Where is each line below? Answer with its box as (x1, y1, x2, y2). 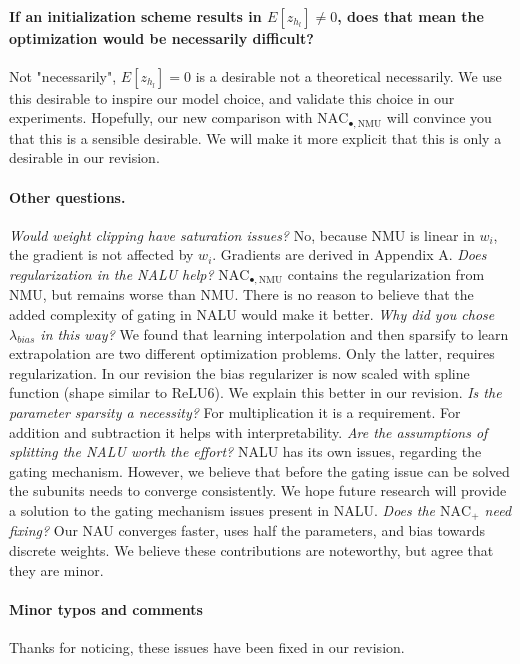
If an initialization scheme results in (9, 5, 262, 26)
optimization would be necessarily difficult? (9, 27, 314, 48)
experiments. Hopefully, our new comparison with (9, 107, 313, 128)
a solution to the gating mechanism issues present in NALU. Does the (9, 500, 436, 520)
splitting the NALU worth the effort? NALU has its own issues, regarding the (9, 441, 482, 462)
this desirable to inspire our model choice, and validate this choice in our (9, 87, 455, 108)
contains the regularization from (287, 264, 485, 285)
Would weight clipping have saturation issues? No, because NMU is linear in (9, 224, 475, 245)
